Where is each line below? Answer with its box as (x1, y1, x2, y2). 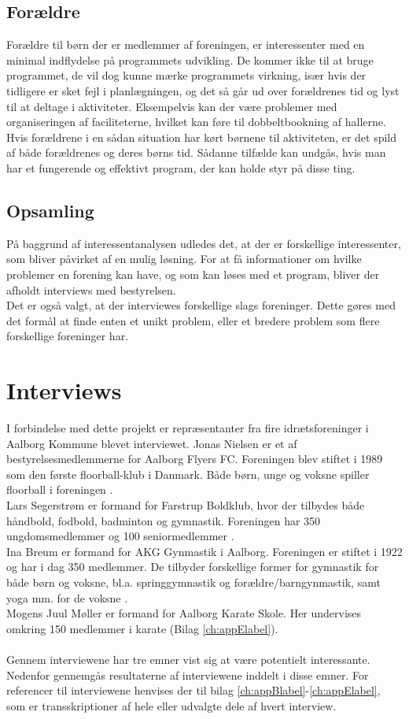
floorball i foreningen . (6, 481, 113, 498)
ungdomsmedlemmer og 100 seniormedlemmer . (6, 528, 234, 544)
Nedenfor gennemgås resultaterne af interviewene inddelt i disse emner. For (6, 666, 369, 683)
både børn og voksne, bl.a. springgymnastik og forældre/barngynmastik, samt (6, 573, 381, 590)
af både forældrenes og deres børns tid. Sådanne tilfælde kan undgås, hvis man (6, 144, 386, 161)
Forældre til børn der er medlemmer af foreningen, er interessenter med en (6, 36, 365, 53)
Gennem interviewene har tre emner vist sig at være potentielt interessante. (6, 650, 370, 667)
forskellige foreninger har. (6, 328, 129, 344)
